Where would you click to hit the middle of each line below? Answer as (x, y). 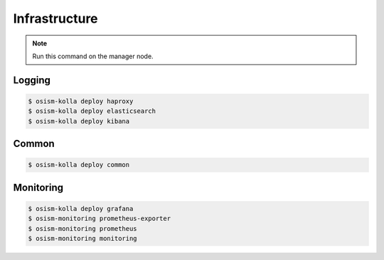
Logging (32, 80)
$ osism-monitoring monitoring (83, 239)
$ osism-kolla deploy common (79, 165)
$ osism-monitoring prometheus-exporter (99, 219)
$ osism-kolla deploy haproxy (81, 101)
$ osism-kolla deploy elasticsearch (92, 111)
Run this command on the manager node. (93, 56)
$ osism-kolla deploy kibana (79, 121)
